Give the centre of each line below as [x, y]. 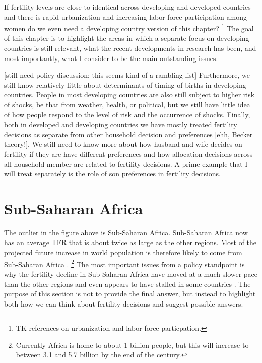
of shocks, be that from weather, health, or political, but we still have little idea [127, 104]
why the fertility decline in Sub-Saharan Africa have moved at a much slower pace [131, 274]
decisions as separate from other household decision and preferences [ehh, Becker [128, 134]
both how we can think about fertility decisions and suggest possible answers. [124, 303]
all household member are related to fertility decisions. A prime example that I [126, 164]
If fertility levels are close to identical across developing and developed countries [127, 7]
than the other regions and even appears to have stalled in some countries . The [127, 284]
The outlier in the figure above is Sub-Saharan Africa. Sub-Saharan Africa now [126, 232]
